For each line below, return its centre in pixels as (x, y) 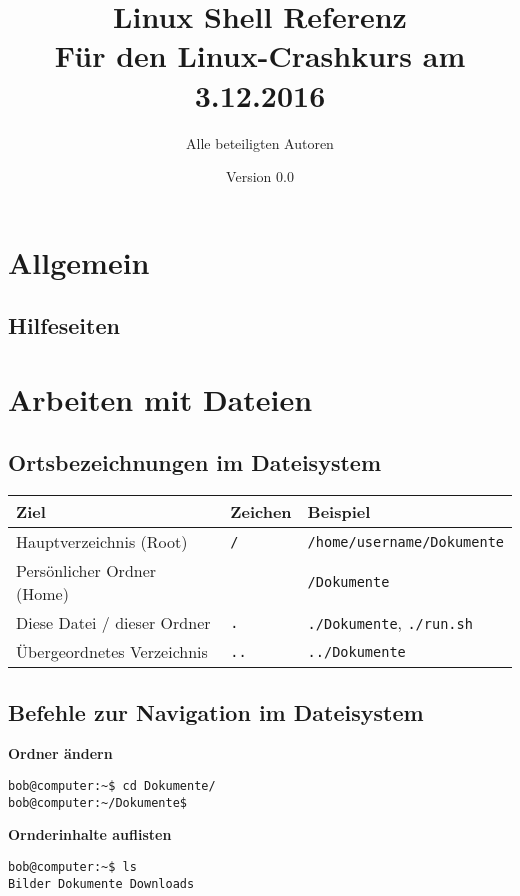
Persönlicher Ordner (86, 571)
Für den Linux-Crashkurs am (260, 55)
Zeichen (261, 512)
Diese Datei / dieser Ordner (113, 623)
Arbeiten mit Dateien (160, 398)
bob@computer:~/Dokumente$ (97, 802)
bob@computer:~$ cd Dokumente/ (112, 786)
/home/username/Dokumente (405, 541)
